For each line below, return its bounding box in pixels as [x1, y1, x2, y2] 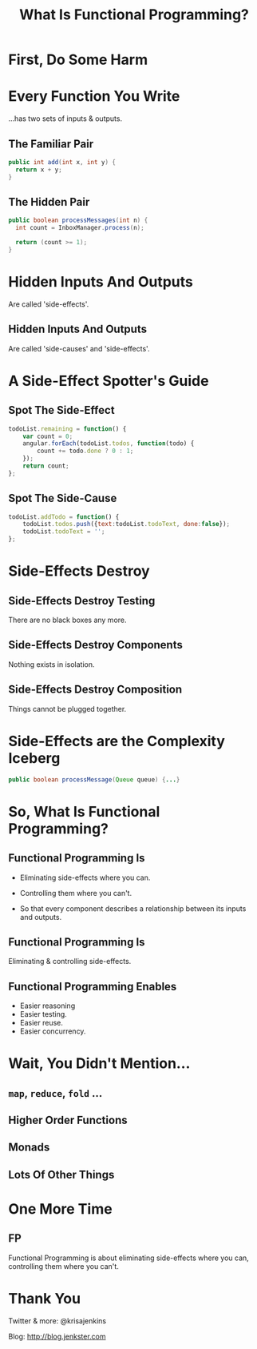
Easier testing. [19, 1010, 68, 1019]
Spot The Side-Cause [8, 492, 117, 505]
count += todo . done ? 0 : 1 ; [37, 447, 134, 456]
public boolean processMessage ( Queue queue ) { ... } [8, 775, 180, 784]
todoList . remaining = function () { [8, 424, 127, 433]
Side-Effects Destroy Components [8, 638, 184, 652]
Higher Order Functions [8, 1114, 128, 1127]
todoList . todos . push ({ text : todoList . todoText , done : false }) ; [22, 520, 231, 528]
